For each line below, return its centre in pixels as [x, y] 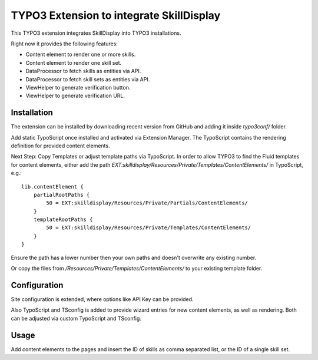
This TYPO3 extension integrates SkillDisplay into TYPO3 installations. [96, 33]
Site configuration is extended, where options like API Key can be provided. [102, 299]
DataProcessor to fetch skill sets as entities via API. [88, 79]
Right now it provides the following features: [64, 44]
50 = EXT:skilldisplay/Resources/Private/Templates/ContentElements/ [149, 228]
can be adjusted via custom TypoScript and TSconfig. [76, 318]
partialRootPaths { [62, 195]
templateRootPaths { [63, 220]
